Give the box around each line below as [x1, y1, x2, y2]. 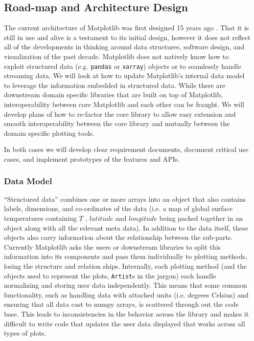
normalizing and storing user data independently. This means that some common [4, 280, 247, 290]
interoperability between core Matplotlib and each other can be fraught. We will [4, 99, 245, 109]
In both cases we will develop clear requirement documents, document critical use [4, 144, 249, 154]
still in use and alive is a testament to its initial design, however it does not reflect [4, 32, 251, 42]
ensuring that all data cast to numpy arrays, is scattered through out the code [4, 299, 239, 309]
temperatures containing [4, 213, 77, 223]
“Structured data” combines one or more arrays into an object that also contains [4, 193, 246, 204]
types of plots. [4, 328, 46, 338]
